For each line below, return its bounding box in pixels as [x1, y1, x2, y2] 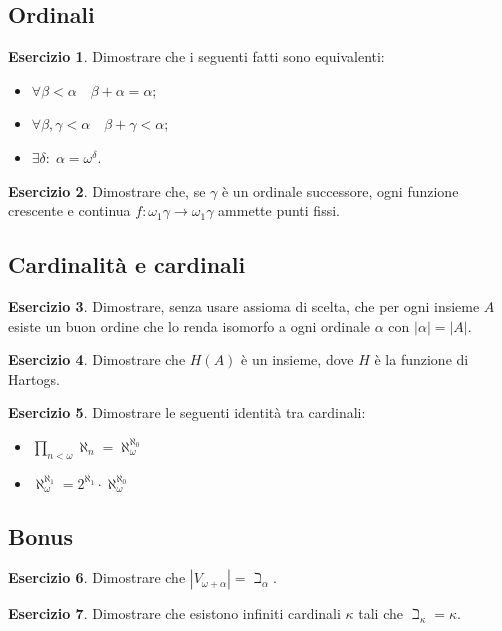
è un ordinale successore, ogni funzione [221, 180, 459, 201]
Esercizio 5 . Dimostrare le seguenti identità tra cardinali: [8, 402, 366, 423]
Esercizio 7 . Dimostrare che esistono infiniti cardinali [8, 603, 341, 624]
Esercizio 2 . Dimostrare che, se [8, 180, 206, 201]
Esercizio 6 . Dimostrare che [8, 567, 186, 588]
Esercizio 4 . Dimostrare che [8, 349, 186, 370]
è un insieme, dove [241, 349, 354, 370]
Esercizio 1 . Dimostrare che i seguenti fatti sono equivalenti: [8, 46, 385, 67]
